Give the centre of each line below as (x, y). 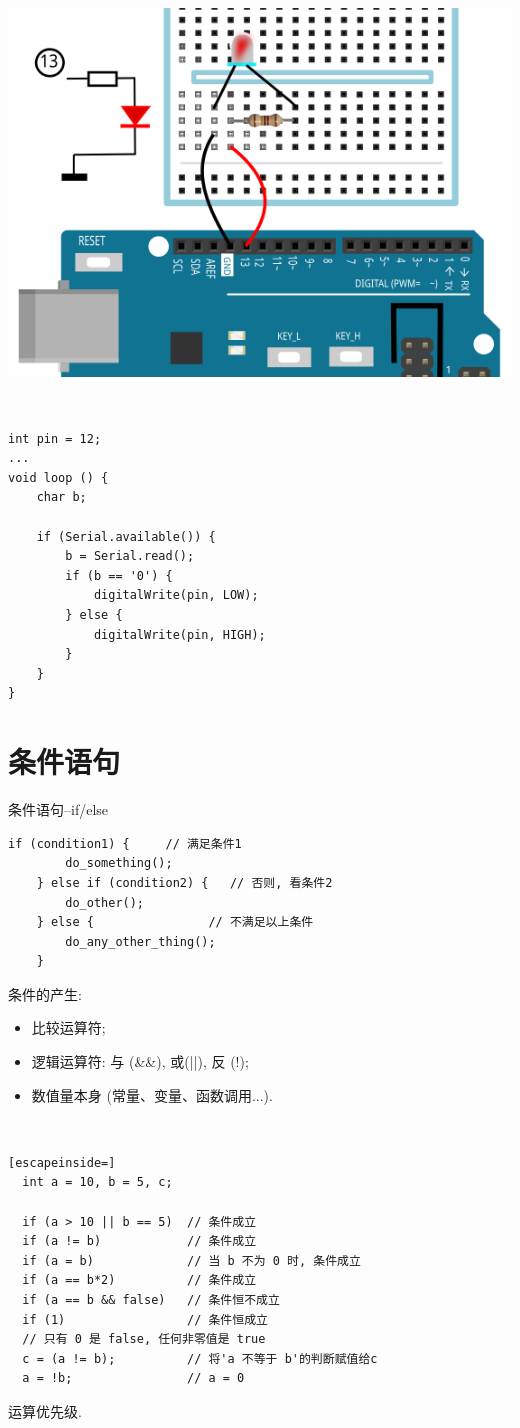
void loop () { (58, 477)
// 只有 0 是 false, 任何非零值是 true (144, 1339)
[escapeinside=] (62, 1162)
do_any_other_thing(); (140, 941)
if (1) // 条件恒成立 (145, 1319)
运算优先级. (45, 1410)
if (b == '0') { (119, 575)
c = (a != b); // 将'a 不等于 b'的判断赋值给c (200, 1358)
